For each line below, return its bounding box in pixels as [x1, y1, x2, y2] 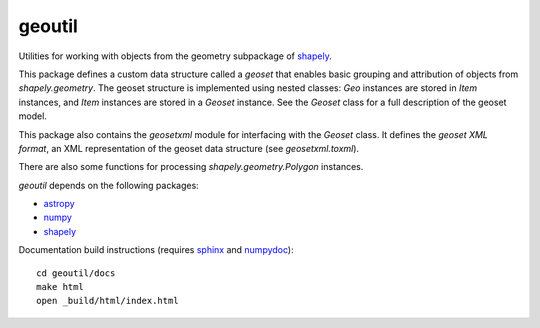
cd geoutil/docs [36, 267, 116, 279]
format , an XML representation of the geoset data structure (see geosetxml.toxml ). [18, 142, 360, 154]
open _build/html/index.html [36, 295, 179, 307]
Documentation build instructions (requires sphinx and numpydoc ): [18, 244, 294, 256]
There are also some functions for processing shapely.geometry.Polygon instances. [18, 161, 364, 173]
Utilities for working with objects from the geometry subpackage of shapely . [18, 50, 332, 62]
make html [36, 281, 84, 293]
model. [18, 110, 47, 122]
